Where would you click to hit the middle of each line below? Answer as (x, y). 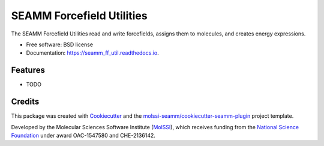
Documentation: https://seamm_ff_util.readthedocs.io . (92, 53)
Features (28, 70)
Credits (25, 102)
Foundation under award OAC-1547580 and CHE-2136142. (83, 135)
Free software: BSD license (59, 44)
